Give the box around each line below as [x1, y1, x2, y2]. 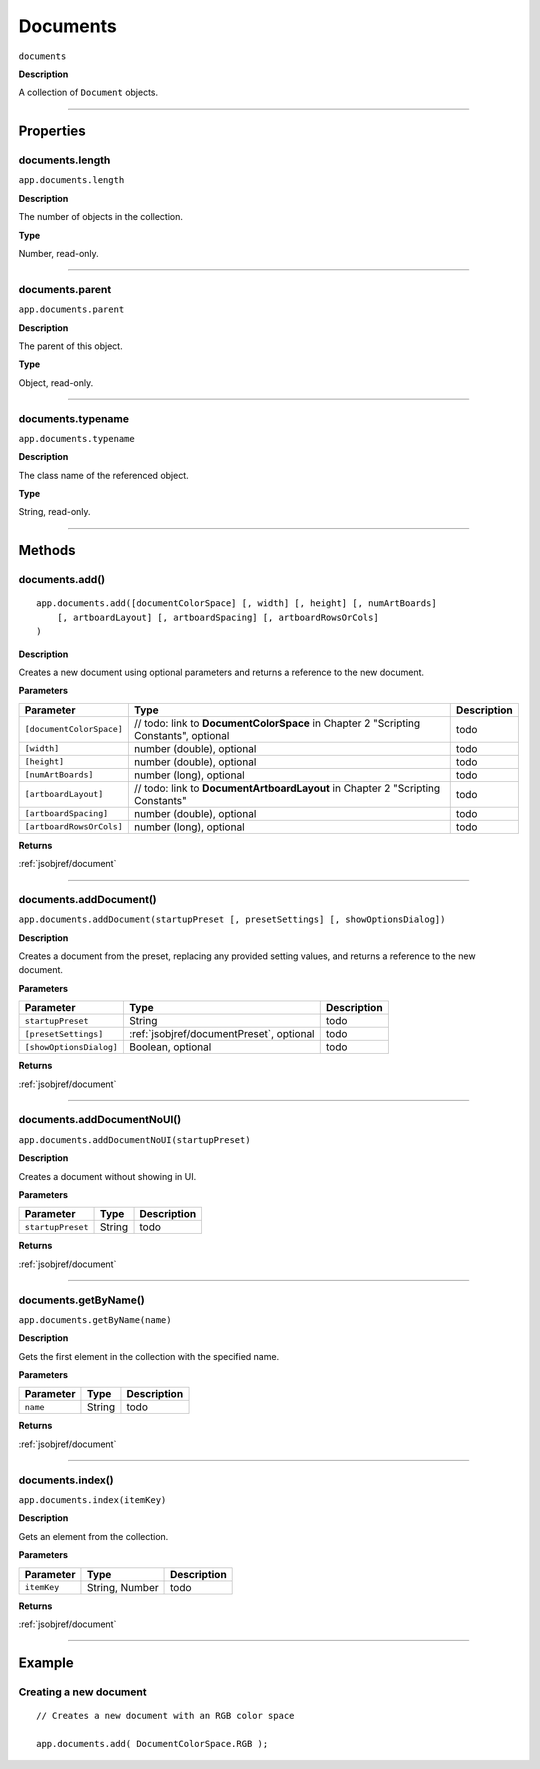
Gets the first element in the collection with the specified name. [18, 1350, 280, 1362]
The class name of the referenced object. [18, 469, 189, 481]
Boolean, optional [128, 1040, 212, 1054]
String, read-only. [18, 506, 91, 518]
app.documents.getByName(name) [18, 1314, 172, 1325]
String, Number [86, 1580, 159, 1594]
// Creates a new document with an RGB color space [36, 1710, 295, 1721]
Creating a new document [18, 1685, 147, 1699]
